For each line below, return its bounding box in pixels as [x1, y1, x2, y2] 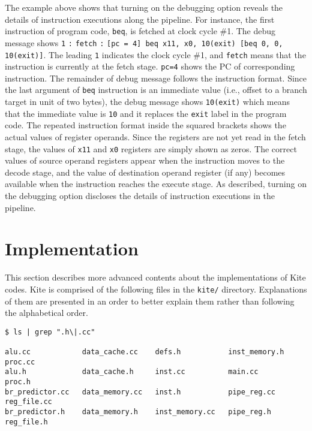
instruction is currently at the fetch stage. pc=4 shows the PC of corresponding [5, 60, 295, 73]
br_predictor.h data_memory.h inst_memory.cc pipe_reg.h [5, 408, 271, 416]
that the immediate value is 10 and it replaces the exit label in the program [5, 107, 287, 119]
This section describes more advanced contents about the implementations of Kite [5, 271, 306, 284]
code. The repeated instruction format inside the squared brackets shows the [5, 119, 286, 131]
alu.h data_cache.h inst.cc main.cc [5, 367, 259, 376]
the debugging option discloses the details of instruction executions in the [5, 189, 275, 201]
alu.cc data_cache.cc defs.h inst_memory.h [5, 348, 284, 357]
